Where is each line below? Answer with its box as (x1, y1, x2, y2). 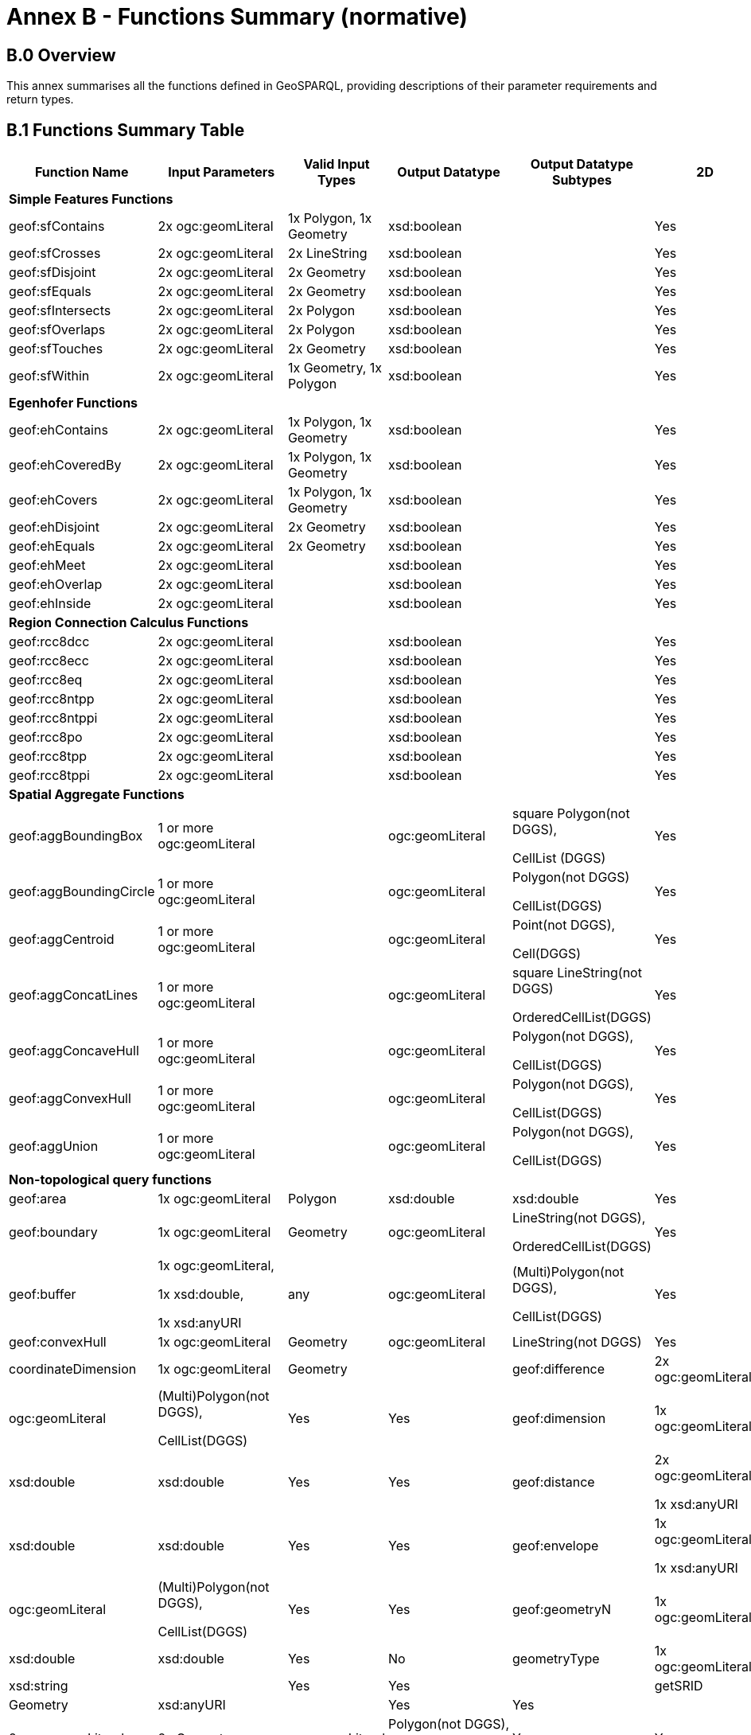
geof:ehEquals (9, 538, 95, 555)
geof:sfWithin (9, 368, 90, 384)
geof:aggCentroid (9, 931, 115, 948)
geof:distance (512, 1474, 595, 1491)
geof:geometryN (512, 1601, 612, 1618)
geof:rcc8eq (9, 672, 83, 688)
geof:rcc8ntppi (9, 710, 98, 727)
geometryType (512, 1651, 600, 1667)
